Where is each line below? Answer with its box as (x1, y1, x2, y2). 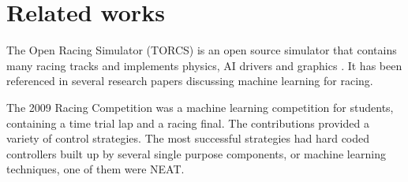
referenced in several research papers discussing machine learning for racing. (6, 72, 373, 89)
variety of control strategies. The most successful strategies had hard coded (6, 130, 370, 147)
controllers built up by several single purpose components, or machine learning (6, 145, 386, 162)
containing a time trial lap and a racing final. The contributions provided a (6, 114, 369, 131)
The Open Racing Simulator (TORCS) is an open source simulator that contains (6, 42, 397, 58)
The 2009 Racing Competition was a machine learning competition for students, (6, 98, 394, 115)
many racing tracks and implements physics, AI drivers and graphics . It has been (6, 57, 402, 73)
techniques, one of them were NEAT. (6, 161, 185, 177)
